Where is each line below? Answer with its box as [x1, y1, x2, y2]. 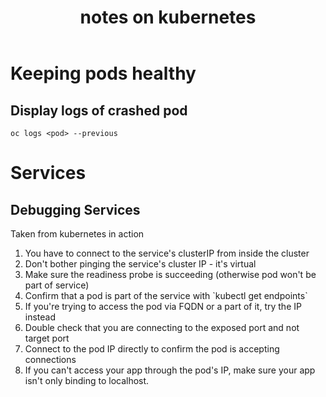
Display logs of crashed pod [10, 102, 188, 119]
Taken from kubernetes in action [10, 228, 145, 240]
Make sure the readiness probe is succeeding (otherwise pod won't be [24, 269, 317, 280]
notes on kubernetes [79, 6, 257, 29]
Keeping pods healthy [10, 62, 197, 85]
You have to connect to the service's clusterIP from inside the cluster [24, 247, 310, 259]
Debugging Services [10, 201, 141, 218]
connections [24, 354, 77, 365]
